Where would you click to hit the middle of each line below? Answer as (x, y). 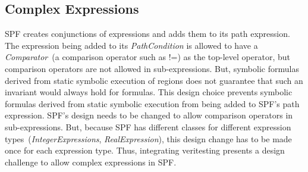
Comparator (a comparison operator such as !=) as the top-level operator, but (147, 57)
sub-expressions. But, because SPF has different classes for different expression (148, 126)
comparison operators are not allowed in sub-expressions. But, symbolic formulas (152, 68)
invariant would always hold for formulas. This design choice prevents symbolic (149, 92)
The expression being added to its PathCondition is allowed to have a (131, 45)
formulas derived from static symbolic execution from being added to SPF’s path (152, 103)
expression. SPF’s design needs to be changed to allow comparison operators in (149, 115)
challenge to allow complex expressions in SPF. (91, 162)
